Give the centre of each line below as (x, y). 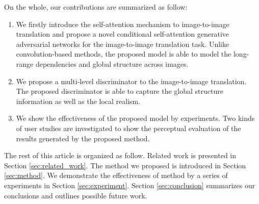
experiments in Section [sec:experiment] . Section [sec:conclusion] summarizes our (130, 185)
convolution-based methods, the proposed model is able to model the (124, 54)
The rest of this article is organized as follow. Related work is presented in (120, 155)
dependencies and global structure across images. (112, 63)
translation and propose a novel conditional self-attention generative (123, 34)
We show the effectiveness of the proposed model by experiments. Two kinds (135, 118)
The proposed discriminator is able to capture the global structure (120, 91)
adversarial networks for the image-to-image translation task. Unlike (123, 44)
